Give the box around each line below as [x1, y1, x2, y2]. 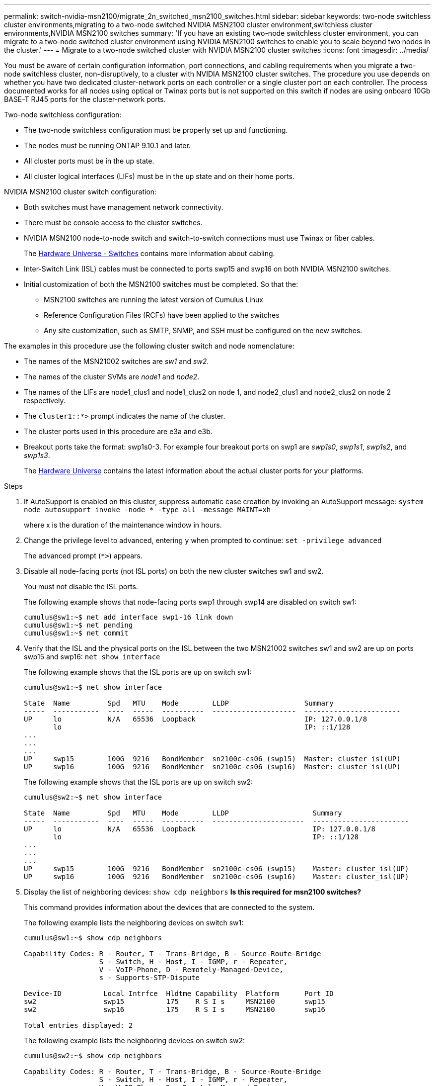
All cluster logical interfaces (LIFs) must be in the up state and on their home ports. [24, 172, 295, 181]
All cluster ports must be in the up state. [24, 157, 154, 165]
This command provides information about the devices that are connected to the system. [24, 903, 315, 911]
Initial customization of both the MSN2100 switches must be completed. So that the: [24, 280, 298, 288]
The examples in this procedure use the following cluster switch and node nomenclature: [4, 342, 294, 350]
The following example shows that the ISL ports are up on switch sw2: [24, 778, 253, 786]
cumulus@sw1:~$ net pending [24, 621, 133, 629]
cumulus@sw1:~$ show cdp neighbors [24, 934, 162, 942]
